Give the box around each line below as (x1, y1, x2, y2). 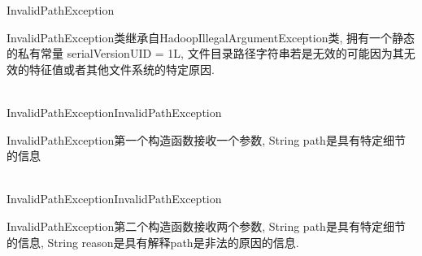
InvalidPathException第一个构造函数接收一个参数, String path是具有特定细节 (7, 131, 406, 148)
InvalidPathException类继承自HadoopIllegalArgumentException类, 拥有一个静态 (7, 28, 415, 46)
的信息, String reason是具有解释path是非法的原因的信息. (7, 233, 299, 250)
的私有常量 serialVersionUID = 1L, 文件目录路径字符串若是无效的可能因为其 (7, 45, 404, 62)
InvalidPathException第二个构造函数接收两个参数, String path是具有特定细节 (7, 217, 406, 234)
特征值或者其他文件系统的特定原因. (28, 60, 215, 77)
